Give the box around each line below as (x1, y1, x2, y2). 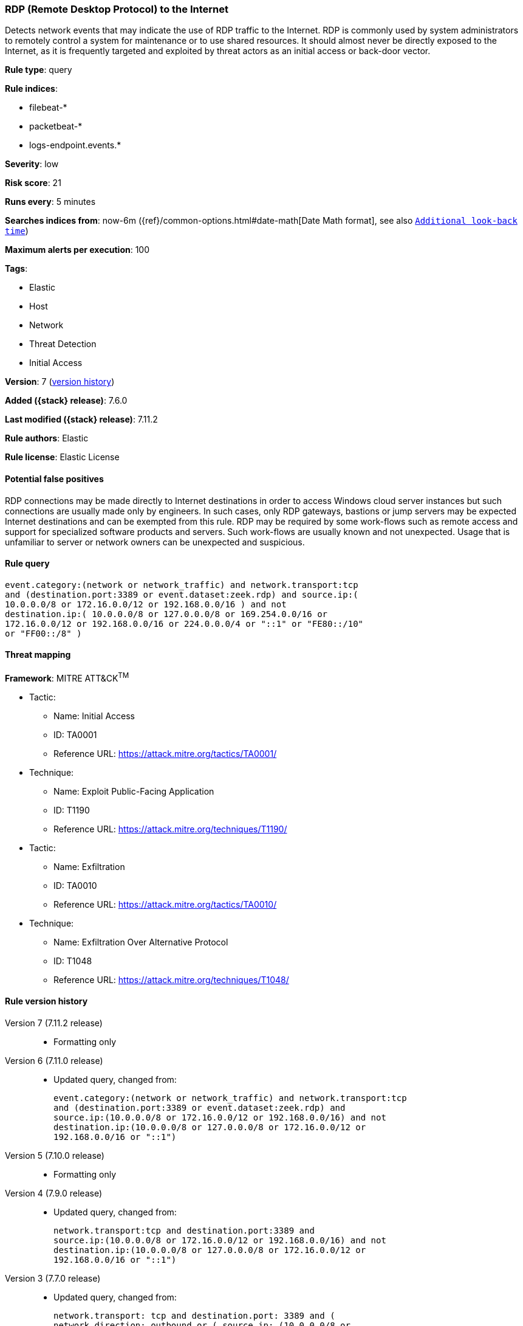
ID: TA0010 (53, 880, 97, 891)
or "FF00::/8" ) (5, 628, 82, 638)
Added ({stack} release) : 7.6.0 (5, 395, 128, 406)
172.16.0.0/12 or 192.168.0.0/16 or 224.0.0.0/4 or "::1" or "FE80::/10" (5, 618, 364, 629)
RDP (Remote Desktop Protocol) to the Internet (5, 3, 228, 15)
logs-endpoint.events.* (29, 140, 121, 151)
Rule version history (5, 996, 88, 1007)
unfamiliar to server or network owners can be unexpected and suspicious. (5, 536, 305, 547)
